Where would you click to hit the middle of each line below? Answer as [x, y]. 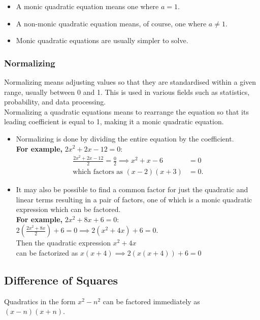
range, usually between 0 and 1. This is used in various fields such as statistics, [127, 92]
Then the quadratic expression [63, 243]
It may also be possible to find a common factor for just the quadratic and [132, 189]
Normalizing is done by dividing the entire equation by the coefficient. [125, 138]
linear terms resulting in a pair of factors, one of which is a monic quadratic [134, 199]
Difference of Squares [61, 280]
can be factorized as [47, 252]
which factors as [98, 172]
